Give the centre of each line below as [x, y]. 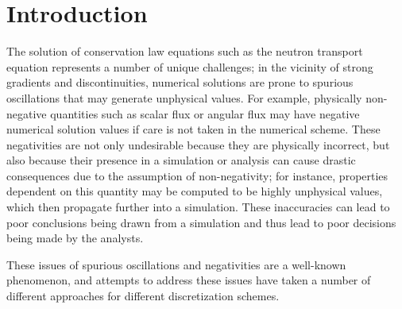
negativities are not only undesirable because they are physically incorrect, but [198, 144]
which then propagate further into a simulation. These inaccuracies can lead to [198, 207]
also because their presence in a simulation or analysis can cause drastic [181, 160]
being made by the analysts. [75, 238]
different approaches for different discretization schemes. [143, 296]
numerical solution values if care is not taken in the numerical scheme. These [193, 129]
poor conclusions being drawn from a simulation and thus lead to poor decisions [201, 222]
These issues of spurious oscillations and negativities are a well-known [176, 264]
